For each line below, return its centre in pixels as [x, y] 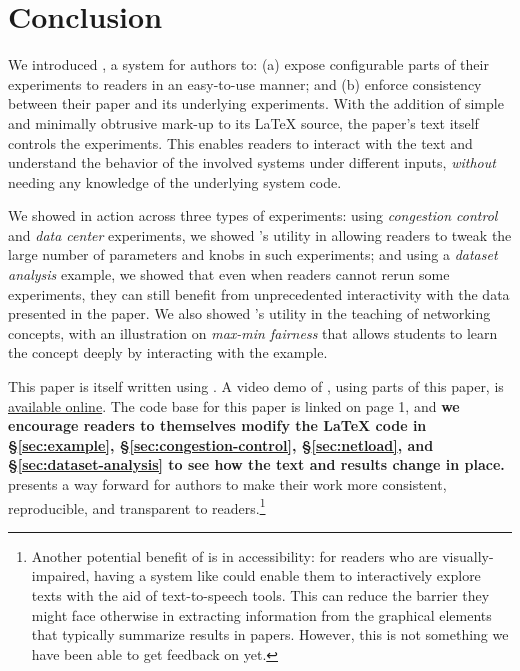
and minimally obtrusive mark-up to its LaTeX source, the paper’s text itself [243, 122]
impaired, [60, 575]
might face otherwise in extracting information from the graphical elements [261, 614]
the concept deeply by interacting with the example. [168, 352]
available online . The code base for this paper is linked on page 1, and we [234, 405]
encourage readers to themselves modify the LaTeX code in [217, 425]
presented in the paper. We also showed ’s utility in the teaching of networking [249, 313]
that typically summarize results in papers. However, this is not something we [270, 634]
